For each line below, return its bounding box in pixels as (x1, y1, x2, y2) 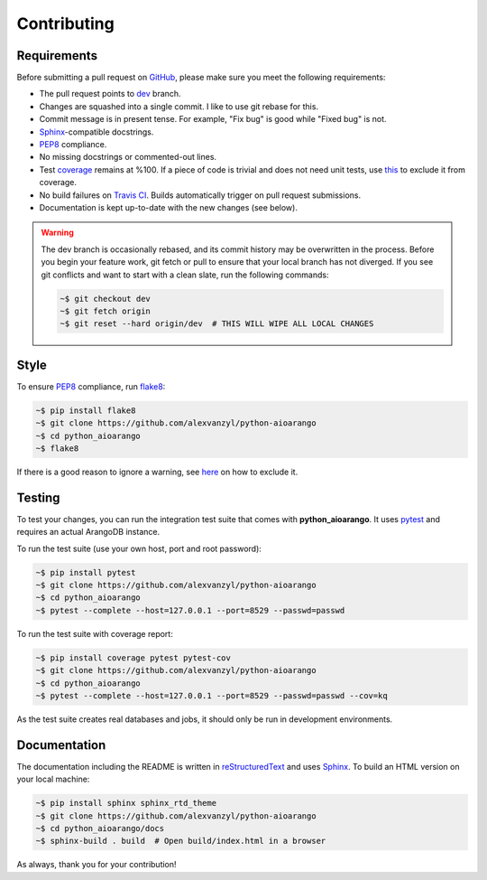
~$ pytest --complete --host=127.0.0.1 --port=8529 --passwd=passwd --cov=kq (35, 690, 388, 700)
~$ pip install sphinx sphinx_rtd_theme (35, 798, 216, 809)
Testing (16, 490, 60, 505)
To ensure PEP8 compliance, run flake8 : (16, 380, 166, 392)
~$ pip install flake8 (35, 405, 136, 416)
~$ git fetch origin (60, 305, 151, 316)
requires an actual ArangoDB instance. (16, 527, 161, 538)
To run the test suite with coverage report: (16, 628, 173, 639)
